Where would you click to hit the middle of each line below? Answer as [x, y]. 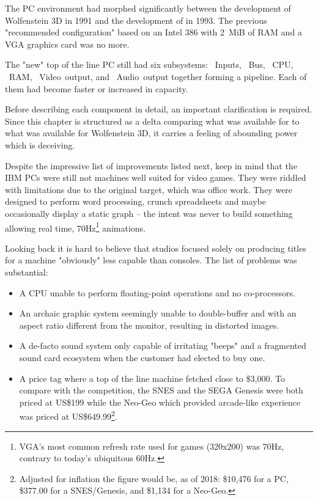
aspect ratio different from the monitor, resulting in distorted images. [149, 325]
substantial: [27, 272]
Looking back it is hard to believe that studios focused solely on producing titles [156, 248]
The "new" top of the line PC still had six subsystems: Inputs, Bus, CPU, [149, 64]
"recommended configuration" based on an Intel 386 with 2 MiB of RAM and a [153, 32]
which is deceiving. [40, 144]
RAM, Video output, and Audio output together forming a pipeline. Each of [158, 76]
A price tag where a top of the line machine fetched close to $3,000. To [152, 378]
